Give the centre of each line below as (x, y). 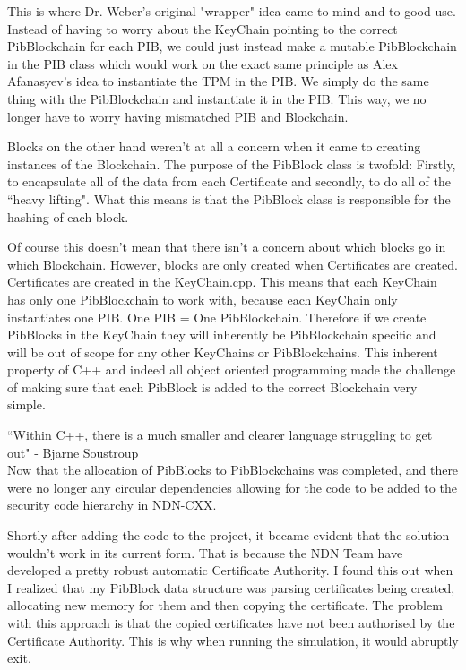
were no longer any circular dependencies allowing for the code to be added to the (232, 487)
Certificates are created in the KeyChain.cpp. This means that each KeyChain (222, 282)
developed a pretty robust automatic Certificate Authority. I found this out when (230, 570)
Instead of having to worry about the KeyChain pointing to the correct (203, 28)
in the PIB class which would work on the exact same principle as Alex (203, 63)
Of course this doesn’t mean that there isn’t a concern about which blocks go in (227, 247)
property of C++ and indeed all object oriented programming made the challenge (232, 369)
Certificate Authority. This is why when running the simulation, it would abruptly (233, 640)
